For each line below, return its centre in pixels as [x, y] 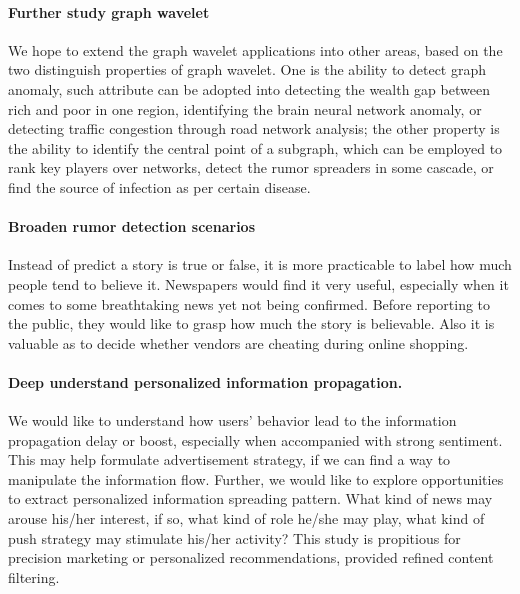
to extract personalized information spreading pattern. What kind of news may [250, 498]
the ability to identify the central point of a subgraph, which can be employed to [255, 147]
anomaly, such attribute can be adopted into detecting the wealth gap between [249, 88]
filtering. [34, 576]
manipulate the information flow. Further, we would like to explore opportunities [256, 478]
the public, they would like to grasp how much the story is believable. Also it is [251, 323]
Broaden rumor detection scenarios [132, 226]
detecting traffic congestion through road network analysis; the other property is [254, 128]
